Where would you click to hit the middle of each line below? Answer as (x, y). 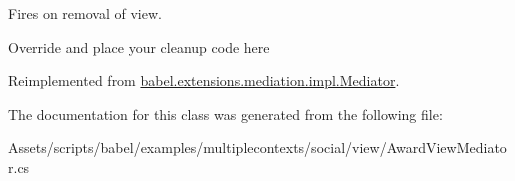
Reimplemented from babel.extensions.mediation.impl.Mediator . (204, 80)
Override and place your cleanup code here (139, 46)
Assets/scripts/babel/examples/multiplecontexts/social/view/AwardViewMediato (257, 147)
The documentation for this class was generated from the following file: (225, 113)
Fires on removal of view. (85, 13)
